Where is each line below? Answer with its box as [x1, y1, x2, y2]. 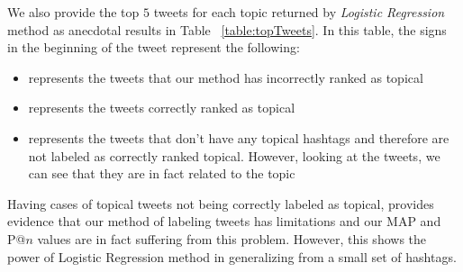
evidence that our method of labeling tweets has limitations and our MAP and [7, 212, 441, 231]
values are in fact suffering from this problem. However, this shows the [37, 229, 427, 248]
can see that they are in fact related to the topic [28, 164, 295, 183]
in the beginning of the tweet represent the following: [7, 38, 300, 57]
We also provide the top [7, 3, 140, 21]
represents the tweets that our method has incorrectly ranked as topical [28, 68, 423, 86]
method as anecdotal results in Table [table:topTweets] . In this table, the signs [7, 20, 447, 39]
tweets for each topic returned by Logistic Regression [153, 3, 445, 21]
